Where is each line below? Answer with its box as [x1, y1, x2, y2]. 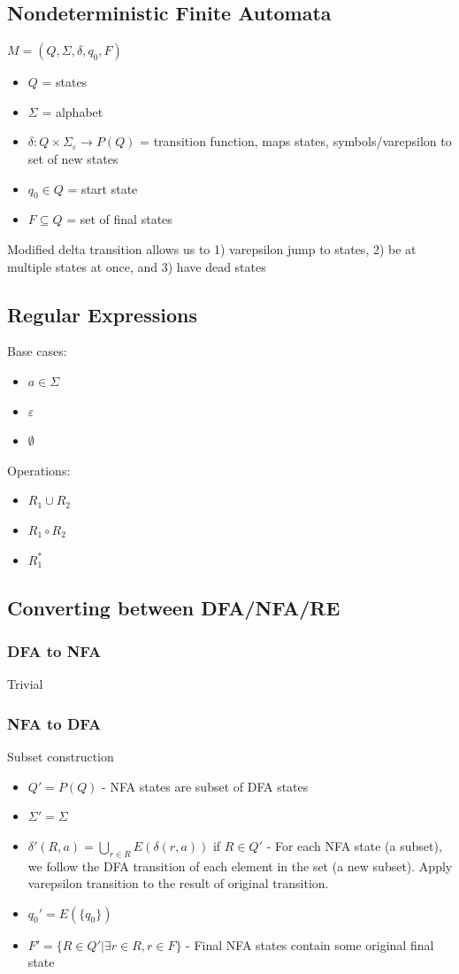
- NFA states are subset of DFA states [102, 777, 309, 795]
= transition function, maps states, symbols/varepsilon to [140, 132, 452, 151]
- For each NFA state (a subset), [266, 836, 442, 854]
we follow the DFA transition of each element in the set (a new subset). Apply [27, 856, 453, 875]
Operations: [7, 460, 71, 479]
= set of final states [66, 210, 172, 228]
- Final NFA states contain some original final [186, 935, 434, 954]
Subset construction [7, 746, 114, 765]
